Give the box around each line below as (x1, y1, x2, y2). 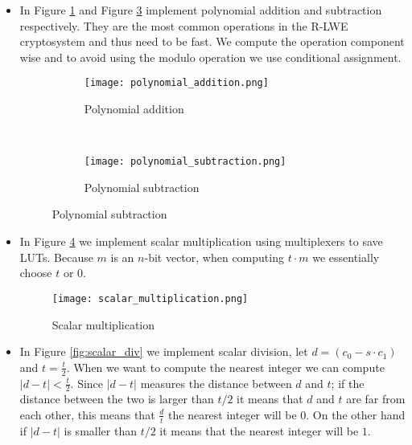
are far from (346, 390, 406, 407)
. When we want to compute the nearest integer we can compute (66, 358, 385, 375)
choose (19, 264, 52, 281)
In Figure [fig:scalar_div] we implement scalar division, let (19, 343, 308, 360)
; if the (331, 374, 365, 391)
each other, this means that (19, 406, 155, 423)
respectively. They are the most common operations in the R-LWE (19, 17, 348, 34)
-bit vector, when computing (144, 248, 284, 265)
